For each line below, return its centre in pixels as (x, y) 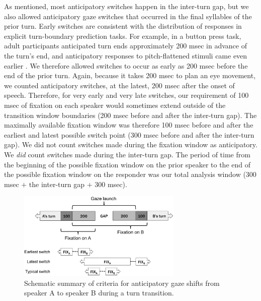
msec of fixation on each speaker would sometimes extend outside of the (115, 105)
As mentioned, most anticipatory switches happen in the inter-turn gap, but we (126, 6)
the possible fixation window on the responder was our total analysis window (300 (130, 174)
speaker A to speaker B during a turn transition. (99, 293)
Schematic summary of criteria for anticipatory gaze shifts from (122, 283)
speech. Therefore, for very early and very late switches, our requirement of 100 (126, 95)
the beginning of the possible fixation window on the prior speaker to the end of (127, 164)
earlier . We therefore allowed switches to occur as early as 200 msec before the (126, 65)
